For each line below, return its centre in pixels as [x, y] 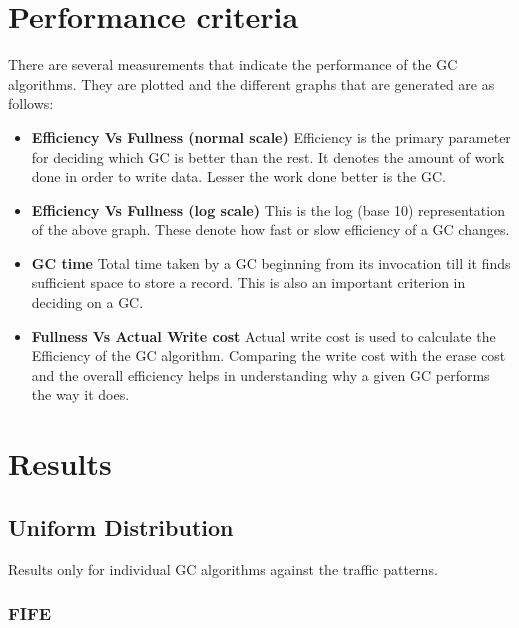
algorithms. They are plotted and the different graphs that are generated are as [251, 83]
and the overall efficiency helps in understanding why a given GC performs [260, 374]
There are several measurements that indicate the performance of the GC [233, 64]
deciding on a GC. [87, 302]
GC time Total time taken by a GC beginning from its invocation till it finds [271, 262]
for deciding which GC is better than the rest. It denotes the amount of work [268, 156]
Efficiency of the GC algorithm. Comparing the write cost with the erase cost [268, 355]
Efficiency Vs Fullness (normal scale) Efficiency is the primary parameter [271, 136]
